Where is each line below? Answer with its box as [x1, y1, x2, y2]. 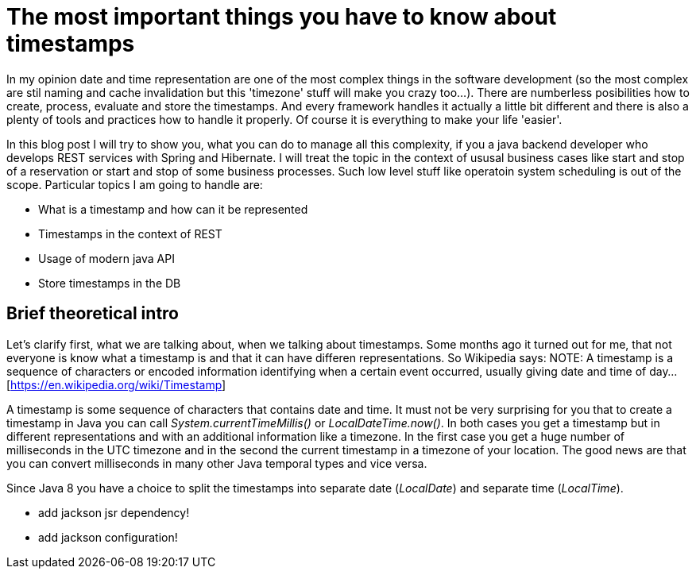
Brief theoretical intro [6, 303, 179, 324]
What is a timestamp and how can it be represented [38, 202, 308, 216]
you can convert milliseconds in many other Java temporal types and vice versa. [6, 456, 427, 470]
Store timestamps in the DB [38, 276, 181, 290]
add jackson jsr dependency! [38, 505, 190, 519]
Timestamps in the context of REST [38, 226, 222, 241]
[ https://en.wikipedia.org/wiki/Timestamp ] [6, 377, 226, 392]
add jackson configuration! [38, 530, 178, 544]
